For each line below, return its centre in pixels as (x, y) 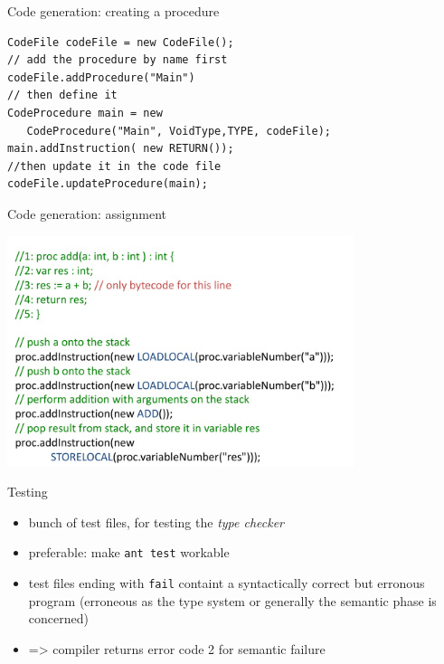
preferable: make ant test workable (129, 552)
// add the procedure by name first (118, 60)
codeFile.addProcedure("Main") (101, 77)
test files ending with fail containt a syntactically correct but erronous (227, 583)
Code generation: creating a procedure (113, 11)
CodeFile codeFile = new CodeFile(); (121, 42)
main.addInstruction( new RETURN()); (121, 149)
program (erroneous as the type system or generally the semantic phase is (232, 600)
